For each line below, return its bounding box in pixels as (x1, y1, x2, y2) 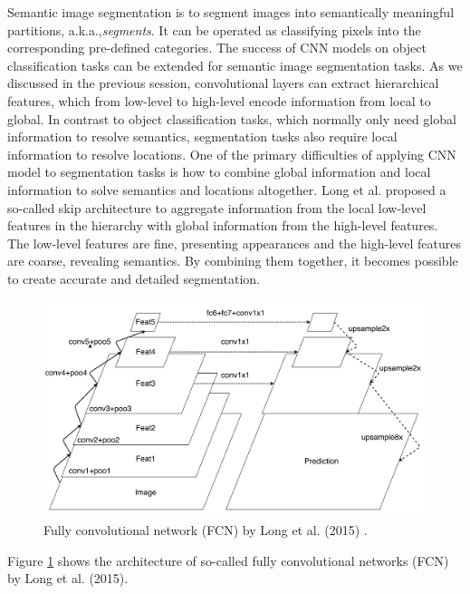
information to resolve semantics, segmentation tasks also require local (7, 127, 398, 146)
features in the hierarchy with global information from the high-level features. (7, 216, 438, 235)
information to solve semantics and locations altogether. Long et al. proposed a (7, 180, 446, 199)
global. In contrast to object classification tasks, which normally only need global (7, 109, 456, 128)
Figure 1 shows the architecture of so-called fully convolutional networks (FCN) (7, 550, 449, 570)
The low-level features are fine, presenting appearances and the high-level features (7, 233, 461, 252)
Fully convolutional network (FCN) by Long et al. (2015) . (43, 521, 368, 539)
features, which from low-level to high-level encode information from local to (7, 91, 431, 110)
